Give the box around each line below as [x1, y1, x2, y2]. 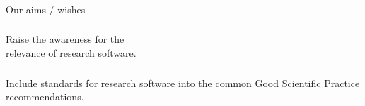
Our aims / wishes [6, 1, 86, 16]
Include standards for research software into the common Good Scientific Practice [6, 75, 360, 90]
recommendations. [6, 89, 84, 104]
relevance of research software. [6, 46, 137, 60]
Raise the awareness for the [6, 32, 124, 46]
